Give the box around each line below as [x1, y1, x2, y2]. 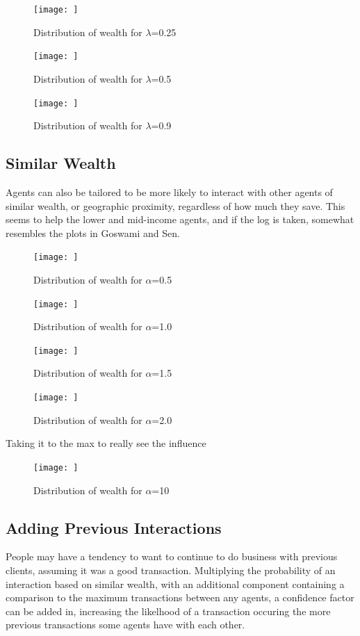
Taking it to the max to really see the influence [6, 436, 206, 450]
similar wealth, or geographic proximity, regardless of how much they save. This [6, 198, 345, 213]
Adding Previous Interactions [6, 516, 222, 538]
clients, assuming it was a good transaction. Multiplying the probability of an [6, 562, 336, 577]
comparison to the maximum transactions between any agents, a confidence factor [6, 590, 354, 605]
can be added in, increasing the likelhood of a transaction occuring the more [6, 603, 331, 618]
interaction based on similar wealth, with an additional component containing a [6, 576, 345, 591]
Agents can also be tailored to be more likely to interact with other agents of [6, 184, 333, 199]
